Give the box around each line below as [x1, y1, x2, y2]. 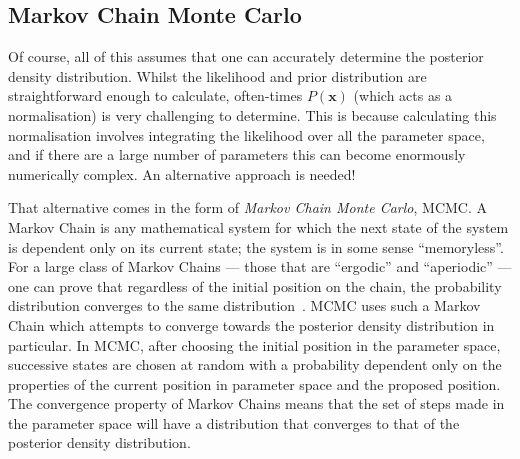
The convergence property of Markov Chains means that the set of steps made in [8, 393, 505, 414]
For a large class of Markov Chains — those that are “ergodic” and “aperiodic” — [8, 256, 512, 277]
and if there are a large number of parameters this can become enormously [8, 144, 466, 165]
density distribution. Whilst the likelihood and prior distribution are [8, 65, 427, 86]
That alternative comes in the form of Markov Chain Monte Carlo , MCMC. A [8, 197, 487, 218]
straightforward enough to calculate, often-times [8, 85, 303, 106]
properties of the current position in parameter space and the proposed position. [8, 373, 501, 394]
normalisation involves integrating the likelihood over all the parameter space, [8, 124, 485, 145]
